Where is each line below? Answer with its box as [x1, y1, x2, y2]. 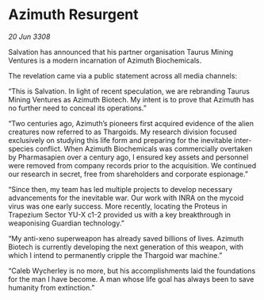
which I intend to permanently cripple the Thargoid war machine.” [8, 250, 223, 260]
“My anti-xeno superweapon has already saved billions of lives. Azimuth [8, 233, 244, 243]
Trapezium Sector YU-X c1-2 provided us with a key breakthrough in [8, 210, 231, 219]
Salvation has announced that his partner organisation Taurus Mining [8, 47, 234, 56]
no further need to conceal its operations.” [8, 103, 147, 113]
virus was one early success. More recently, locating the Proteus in [8, 201, 228, 211]
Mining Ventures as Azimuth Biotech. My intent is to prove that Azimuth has [8, 94, 254, 104]
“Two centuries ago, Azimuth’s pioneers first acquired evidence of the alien [8, 118, 254, 128]
